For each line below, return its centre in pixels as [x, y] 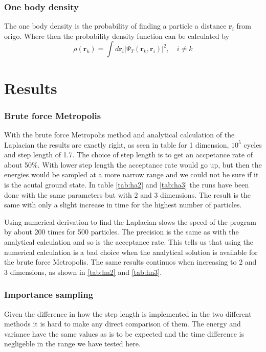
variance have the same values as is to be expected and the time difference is [124, 333]
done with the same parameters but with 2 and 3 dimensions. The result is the [127, 194]
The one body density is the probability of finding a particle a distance [115, 26]
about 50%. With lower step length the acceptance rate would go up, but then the [133, 164]
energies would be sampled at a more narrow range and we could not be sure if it [131, 174]
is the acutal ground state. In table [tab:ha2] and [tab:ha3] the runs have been [127, 184]
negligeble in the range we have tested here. [72, 344]
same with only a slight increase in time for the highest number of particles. [123, 205]
